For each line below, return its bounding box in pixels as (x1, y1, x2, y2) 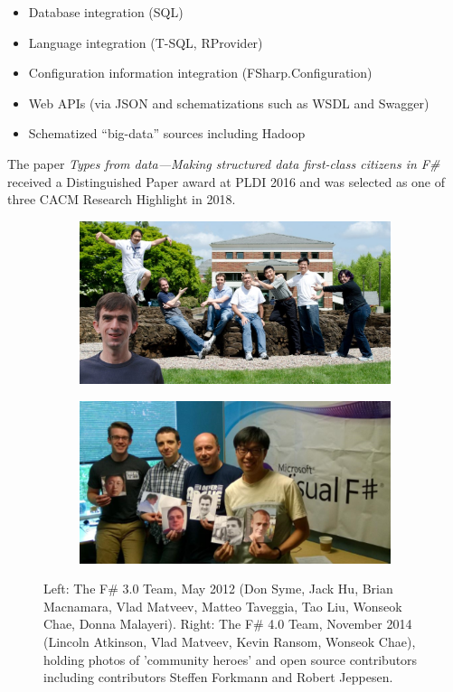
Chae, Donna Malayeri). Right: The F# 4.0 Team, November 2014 (43, 614, 412, 633)
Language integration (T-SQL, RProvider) (28, 33, 263, 51)
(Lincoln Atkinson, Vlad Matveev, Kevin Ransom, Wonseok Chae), (43, 632, 416, 651)
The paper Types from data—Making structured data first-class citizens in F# (7, 154, 440, 173)
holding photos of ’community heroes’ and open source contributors (43, 650, 418, 669)
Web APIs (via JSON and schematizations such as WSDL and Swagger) (28, 93, 429, 112)
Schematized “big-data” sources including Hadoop (28, 124, 306, 143)
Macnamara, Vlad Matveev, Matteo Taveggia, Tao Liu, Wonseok (43, 596, 402, 615)
